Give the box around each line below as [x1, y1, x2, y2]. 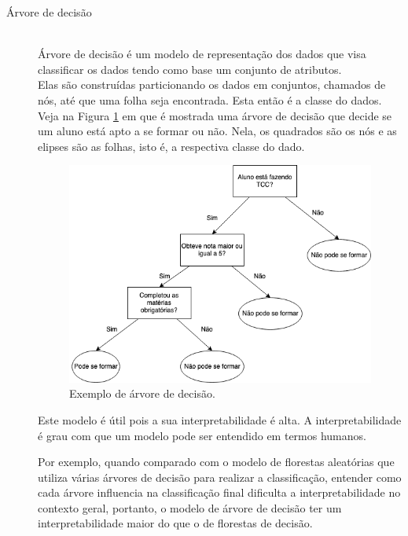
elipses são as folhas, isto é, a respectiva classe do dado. [38, 138, 305, 154]
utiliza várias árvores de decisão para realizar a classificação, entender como [38, 468, 402, 485]
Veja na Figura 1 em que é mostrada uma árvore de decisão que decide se [38, 107, 392, 123]
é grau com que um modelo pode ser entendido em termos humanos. [38, 427, 366, 443]
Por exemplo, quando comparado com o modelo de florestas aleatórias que [38, 453, 395, 470]
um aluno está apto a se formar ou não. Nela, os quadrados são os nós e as [38, 123, 397, 139]
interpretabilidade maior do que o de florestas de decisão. [38, 515, 313, 531]
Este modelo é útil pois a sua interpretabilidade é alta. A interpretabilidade [38, 411, 402, 428]
